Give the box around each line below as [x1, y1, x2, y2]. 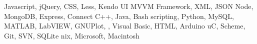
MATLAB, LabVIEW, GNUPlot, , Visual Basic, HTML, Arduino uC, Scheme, [4, 20, 245, 31]
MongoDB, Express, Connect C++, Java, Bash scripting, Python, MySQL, [4, 10, 234, 21]
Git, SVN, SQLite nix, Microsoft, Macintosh [4, 30, 139, 40]
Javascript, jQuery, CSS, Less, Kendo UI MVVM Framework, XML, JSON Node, [4, 1, 253, 11]
